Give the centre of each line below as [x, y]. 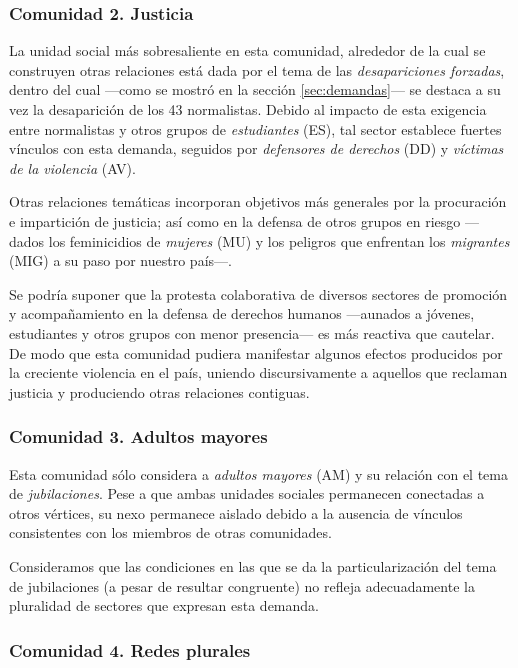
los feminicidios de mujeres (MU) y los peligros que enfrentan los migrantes [279, 240]
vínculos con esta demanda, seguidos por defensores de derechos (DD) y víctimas [256, 148]
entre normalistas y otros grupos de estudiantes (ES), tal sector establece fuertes [255, 128]
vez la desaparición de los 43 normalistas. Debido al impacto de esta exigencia [248, 109]
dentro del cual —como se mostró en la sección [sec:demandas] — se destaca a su [255, 89]
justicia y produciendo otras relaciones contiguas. [159, 391]
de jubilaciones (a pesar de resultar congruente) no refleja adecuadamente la [242, 585]
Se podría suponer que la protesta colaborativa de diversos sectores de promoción [258, 293]
